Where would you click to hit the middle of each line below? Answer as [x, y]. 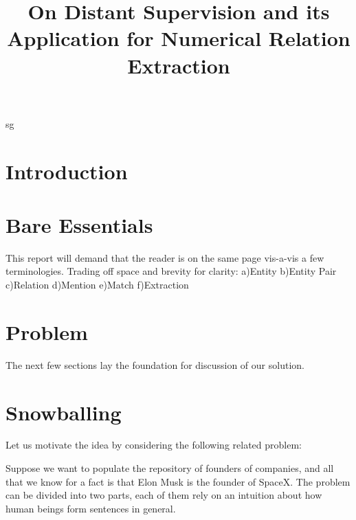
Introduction [67, 171]
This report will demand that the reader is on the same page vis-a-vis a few [165, 257]
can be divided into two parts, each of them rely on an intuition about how [164, 495]
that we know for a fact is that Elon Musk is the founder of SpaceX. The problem [178, 481]
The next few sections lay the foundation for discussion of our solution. [155, 364]
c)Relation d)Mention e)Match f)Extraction [97, 285]
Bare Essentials [79, 224]
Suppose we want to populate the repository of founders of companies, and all [170, 468]
